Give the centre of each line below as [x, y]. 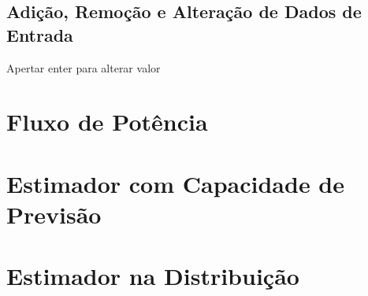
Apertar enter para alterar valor [84, 67]
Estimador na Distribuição [153, 276]
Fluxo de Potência [107, 122]
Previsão [54, 214]
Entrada [40, 34]
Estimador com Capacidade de [176, 183]
